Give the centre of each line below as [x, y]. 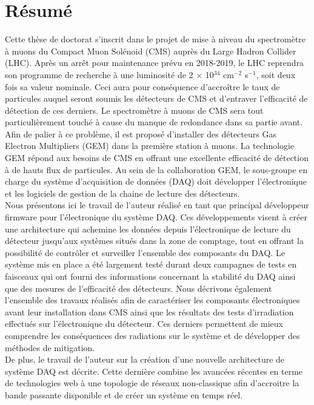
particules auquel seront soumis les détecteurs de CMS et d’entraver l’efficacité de [156, 98]
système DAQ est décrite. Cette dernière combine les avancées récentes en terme [154, 371]
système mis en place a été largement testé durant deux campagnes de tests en [151, 264]
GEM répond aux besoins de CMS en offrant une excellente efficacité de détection [157, 158]
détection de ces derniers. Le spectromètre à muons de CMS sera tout [134, 110]
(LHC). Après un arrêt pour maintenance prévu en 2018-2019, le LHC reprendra [155, 63]
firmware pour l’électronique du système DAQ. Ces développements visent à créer [156, 217]
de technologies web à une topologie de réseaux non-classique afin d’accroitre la [152, 383]
